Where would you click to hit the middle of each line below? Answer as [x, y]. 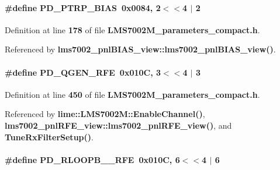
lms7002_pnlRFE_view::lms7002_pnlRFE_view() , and [118, 125]
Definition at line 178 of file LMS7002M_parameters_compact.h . [132, 29]
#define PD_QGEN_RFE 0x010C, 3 [83, 72]
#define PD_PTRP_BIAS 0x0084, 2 [83, 7]
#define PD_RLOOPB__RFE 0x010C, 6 [92, 159]
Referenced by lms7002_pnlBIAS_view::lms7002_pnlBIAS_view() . [140, 49]
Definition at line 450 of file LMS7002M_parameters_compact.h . [132, 94]
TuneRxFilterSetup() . [49, 137]
